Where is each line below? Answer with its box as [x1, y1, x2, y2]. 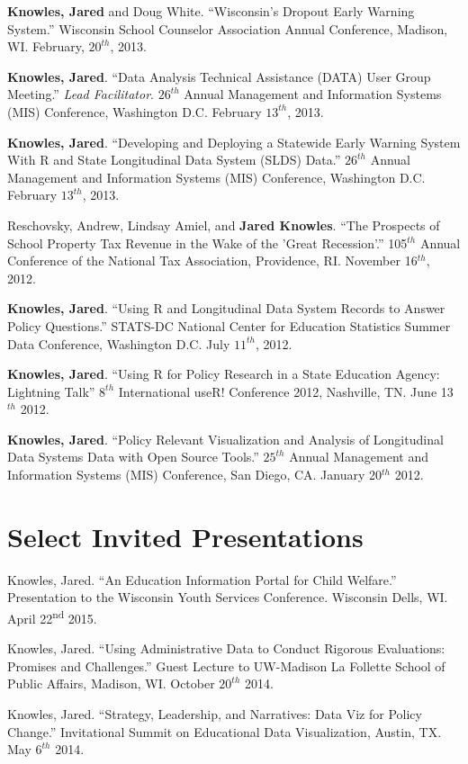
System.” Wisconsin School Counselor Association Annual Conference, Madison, [7, 19, 448, 38]
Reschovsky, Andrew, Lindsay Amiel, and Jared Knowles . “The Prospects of [7, 215, 440, 234]
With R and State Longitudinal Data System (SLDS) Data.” [7, 150, 341, 169]
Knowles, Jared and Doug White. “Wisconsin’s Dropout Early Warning [7, 2, 415, 20]
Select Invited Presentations [7, 517, 364, 554]
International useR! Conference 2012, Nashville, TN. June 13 [118, 382, 454, 400]
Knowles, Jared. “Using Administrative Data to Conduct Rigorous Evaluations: [7, 639, 445, 658]
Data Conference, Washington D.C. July [7, 334, 230, 353]
